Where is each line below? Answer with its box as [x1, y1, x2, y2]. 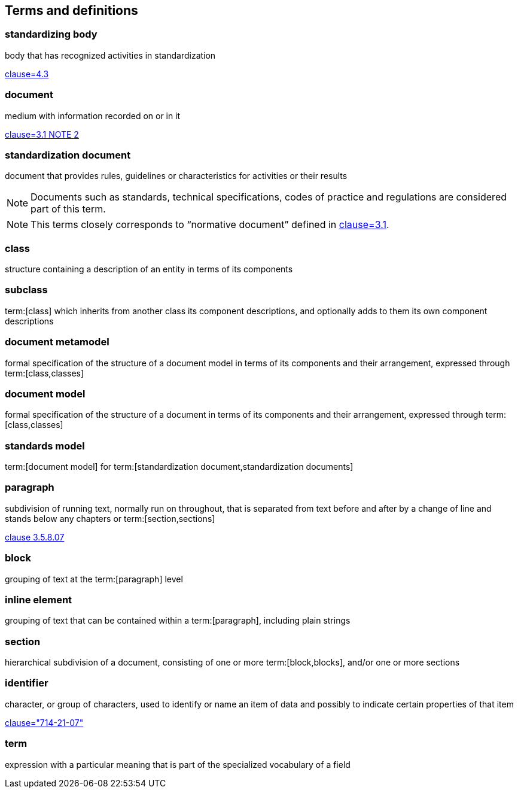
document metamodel [5, 336, 109, 348]
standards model [5, 439, 85, 452]
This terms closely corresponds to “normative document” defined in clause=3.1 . [31, 218, 389, 231]
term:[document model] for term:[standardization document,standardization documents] [5, 461, 354, 472]
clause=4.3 [5, 68, 49, 79]
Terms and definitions [5, 3, 138, 18]
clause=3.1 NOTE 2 [5, 129, 79, 139]
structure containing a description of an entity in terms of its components [5, 264, 293, 275]
